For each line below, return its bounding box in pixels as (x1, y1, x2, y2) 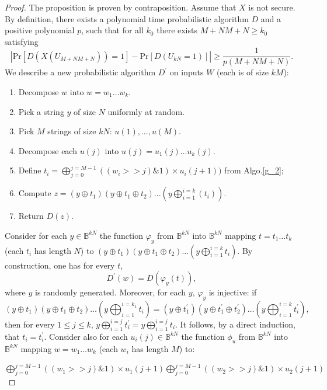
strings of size (47, 125, 96, 137)
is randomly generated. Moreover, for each (35, 286, 186, 298)
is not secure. (248, 1, 295, 13)
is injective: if (208, 286, 257, 298)
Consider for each (5, 229, 67, 241)
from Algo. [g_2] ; (224, 164, 284, 176)
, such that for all (81, 24, 144, 36)
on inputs (169, 66, 204, 78)
